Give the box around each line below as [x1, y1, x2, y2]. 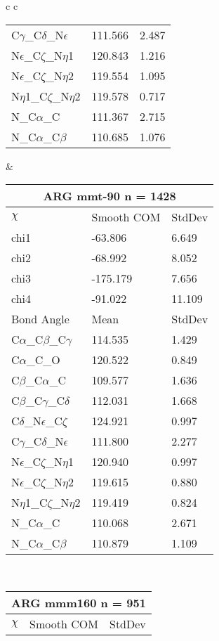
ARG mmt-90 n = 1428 [43, 188, 176, 205]
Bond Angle [11, 311, 69, 328]
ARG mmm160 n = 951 [11, 594, 146, 611]
